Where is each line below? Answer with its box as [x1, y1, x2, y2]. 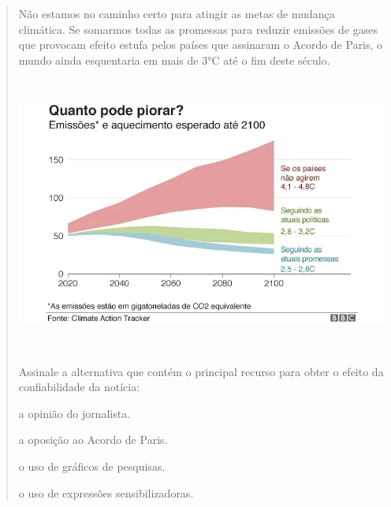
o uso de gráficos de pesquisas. [18, 458, 166, 474]
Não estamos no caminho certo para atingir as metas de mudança [18, 6, 335, 21]
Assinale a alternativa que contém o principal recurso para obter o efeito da [18, 363, 384, 379]
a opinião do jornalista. [18, 404, 131, 421]
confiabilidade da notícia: [18, 378, 140, 395]
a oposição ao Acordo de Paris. [18, 431, 168, 448]
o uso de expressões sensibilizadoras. [18, 484, 194, 501]
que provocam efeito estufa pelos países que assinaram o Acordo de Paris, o [18, 36, 383, 53]
